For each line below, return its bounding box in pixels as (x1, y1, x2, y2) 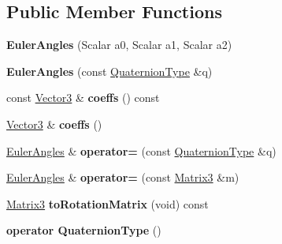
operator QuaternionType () (6, 222, 161, 238)
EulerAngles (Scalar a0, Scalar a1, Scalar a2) (6, 36, 232, 53)
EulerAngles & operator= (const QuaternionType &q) (6, 142, 276, 159)
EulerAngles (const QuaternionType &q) (6, 62, 213, 79)
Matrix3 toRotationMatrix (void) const (6, 195, 209, 212)
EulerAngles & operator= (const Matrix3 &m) (6, 169, 239, 186)
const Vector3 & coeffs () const (6, 89, 160, 106)
